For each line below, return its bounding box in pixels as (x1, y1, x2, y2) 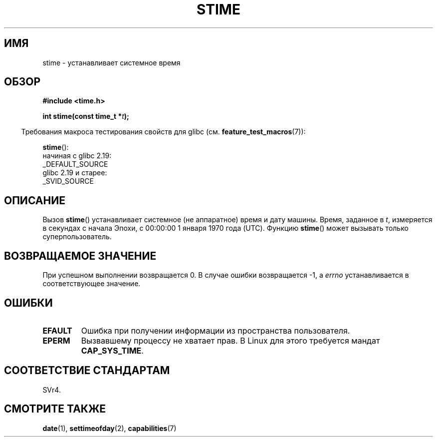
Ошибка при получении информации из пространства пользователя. (81, 325, 350, 336)
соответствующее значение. (42, 279, 141, 288)
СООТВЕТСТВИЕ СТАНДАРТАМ (4, 364, 170, 377)
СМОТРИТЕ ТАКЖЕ (4, 403, 106, 416)
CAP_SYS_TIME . (81, 345, 144, 356)
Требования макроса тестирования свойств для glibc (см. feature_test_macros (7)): (21, 127, 306, 136)
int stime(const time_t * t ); (42, 112, 129, 121)
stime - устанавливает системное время (42, 58, 181, 67)
